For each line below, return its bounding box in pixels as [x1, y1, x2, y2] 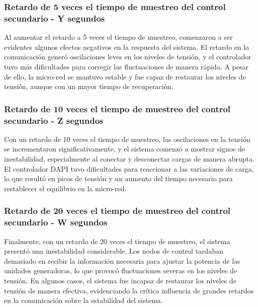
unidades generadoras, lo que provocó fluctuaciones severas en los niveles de [4, 265, 237, 276]
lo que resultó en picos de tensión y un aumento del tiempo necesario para [4, 173, 233, 184]
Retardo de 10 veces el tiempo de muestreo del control [4, 102, 231, 115]
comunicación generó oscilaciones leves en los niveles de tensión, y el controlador [4, 51, 251, 62]
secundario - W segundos [4, 216, 108, 228]
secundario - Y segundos [4, 12, 105, 24]
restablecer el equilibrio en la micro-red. [4, 183, 127, 193]
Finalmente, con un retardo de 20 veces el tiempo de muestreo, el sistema [4, 236, 230, 246]
